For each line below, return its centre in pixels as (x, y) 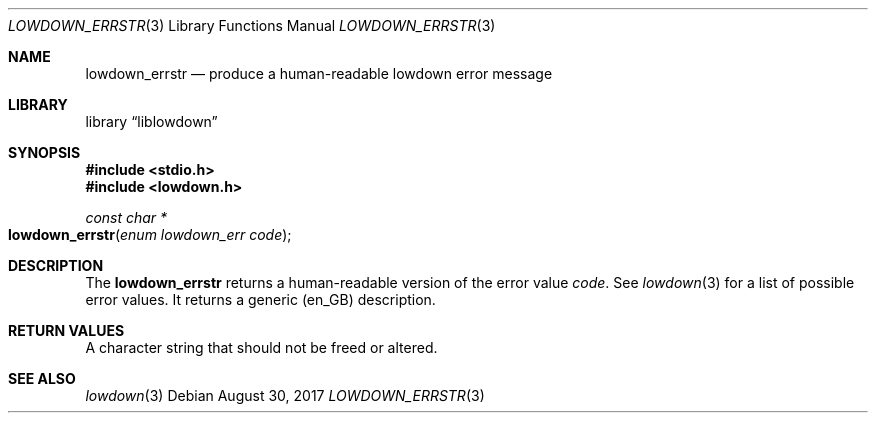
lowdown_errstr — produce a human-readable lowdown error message (319, 73)
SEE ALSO (42, 378)
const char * (126, 217)
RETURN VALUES (66, 330)
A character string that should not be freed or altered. (261, 347)
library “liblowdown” (151, 121)
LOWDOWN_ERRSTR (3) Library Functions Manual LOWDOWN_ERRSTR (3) (252, 25)
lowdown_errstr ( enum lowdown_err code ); (150, 234)
